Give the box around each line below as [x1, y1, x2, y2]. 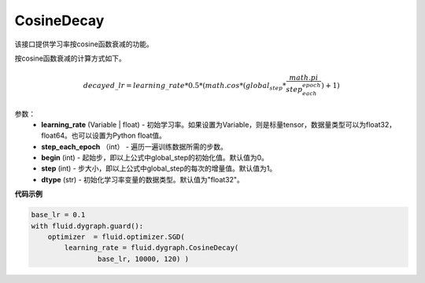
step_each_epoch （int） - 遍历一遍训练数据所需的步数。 [41, 141, 228, 151]
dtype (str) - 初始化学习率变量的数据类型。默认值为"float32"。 [41, 175, 244, 184]
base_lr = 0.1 [31, 211, 86, 219]
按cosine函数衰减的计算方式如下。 [14, 53, 126, 63]
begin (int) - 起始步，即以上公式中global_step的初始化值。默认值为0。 [41, 153, 269, 163]
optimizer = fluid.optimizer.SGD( [47, 233, 185, 241]
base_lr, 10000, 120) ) [97, 254, 189, 263]
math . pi [288, 73, 319, 83]
